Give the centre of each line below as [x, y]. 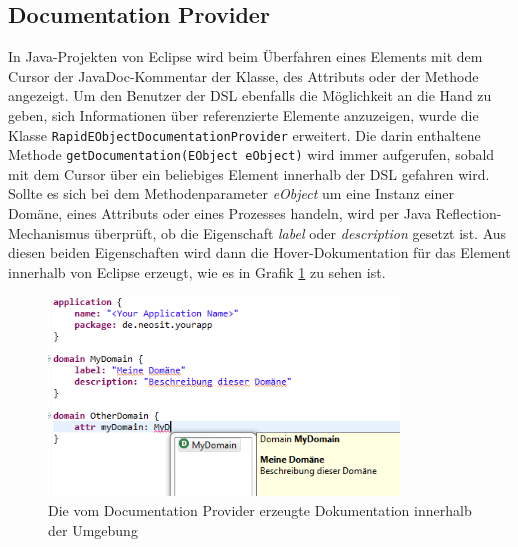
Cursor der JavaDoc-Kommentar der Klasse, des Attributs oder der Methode [243, 75]
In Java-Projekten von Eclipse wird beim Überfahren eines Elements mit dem [245, 56]
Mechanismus [49, 232]
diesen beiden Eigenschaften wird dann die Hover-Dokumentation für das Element [259, 252]
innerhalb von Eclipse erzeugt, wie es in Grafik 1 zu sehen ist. [197, 271]
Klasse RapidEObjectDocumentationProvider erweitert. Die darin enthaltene [244, 134]
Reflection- [468, 213]
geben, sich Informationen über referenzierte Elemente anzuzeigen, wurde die [243, 114]
